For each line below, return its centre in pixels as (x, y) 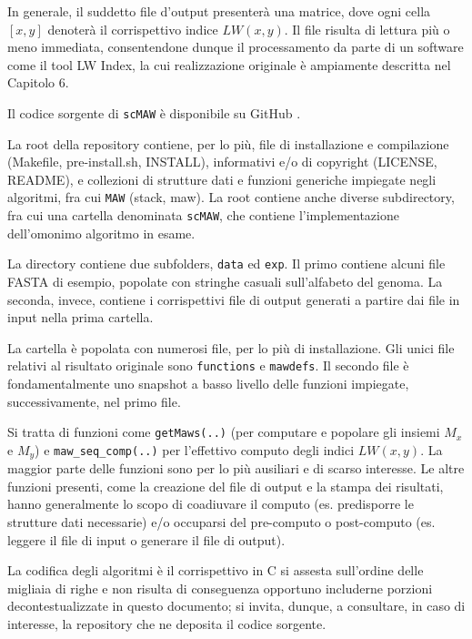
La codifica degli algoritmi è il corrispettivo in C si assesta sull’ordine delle (216, 570)
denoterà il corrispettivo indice (133, 29)
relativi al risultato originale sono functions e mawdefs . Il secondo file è (208, 365)
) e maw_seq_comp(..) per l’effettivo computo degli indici (195, 449)
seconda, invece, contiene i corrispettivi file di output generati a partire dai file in (234, 299)
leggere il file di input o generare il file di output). (146, 539)
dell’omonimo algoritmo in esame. (101, 233)
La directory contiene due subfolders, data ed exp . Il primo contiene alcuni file (226, 264)
